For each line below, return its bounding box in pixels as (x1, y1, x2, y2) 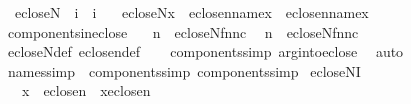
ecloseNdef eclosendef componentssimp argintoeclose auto (7, 41, 404, 62)
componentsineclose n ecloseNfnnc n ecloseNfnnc (7, 21, 359, 42)
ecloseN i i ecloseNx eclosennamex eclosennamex (14, 2, 369, 22)
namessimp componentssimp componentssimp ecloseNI (7, 60, 361, 81)
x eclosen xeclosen (21, 80, 151, 101)
